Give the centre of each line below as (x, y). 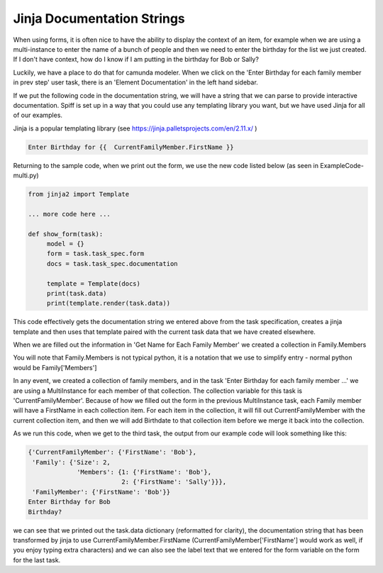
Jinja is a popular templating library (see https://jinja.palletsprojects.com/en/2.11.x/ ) (135, 128)
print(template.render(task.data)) (108, 304)
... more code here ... (70, 214)
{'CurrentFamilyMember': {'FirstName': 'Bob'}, (112, 452)
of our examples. (38, 115)
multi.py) (26, 176)
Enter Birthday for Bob (70, 502)
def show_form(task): (66, 234)
